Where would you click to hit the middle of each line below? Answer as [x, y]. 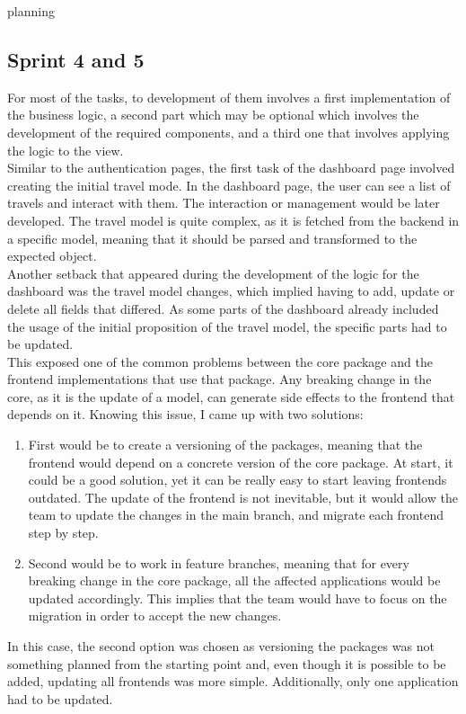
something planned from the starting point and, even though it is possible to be [227, 663]
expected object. [52, 256]
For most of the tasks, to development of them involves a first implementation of [229, 97]
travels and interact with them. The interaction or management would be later [224, 203]
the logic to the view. [66, 150]
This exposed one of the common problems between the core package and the [220, 361]
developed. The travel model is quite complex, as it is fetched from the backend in [233, 220]
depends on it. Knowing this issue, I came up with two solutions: [185, 414]
